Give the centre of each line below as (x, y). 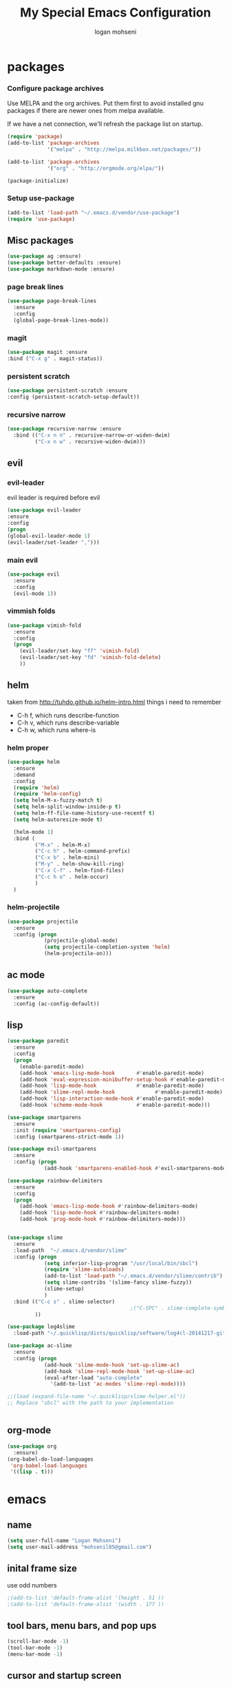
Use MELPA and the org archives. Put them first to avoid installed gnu (106, 103)
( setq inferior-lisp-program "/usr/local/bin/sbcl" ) (121, 1263)
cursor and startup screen (64, 1676)
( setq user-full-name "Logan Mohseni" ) (64, 1541)
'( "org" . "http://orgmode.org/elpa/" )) (106, 168)
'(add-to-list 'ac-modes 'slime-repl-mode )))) (118, 1384)
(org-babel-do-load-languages (51, 1459)
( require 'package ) (35, 137)
